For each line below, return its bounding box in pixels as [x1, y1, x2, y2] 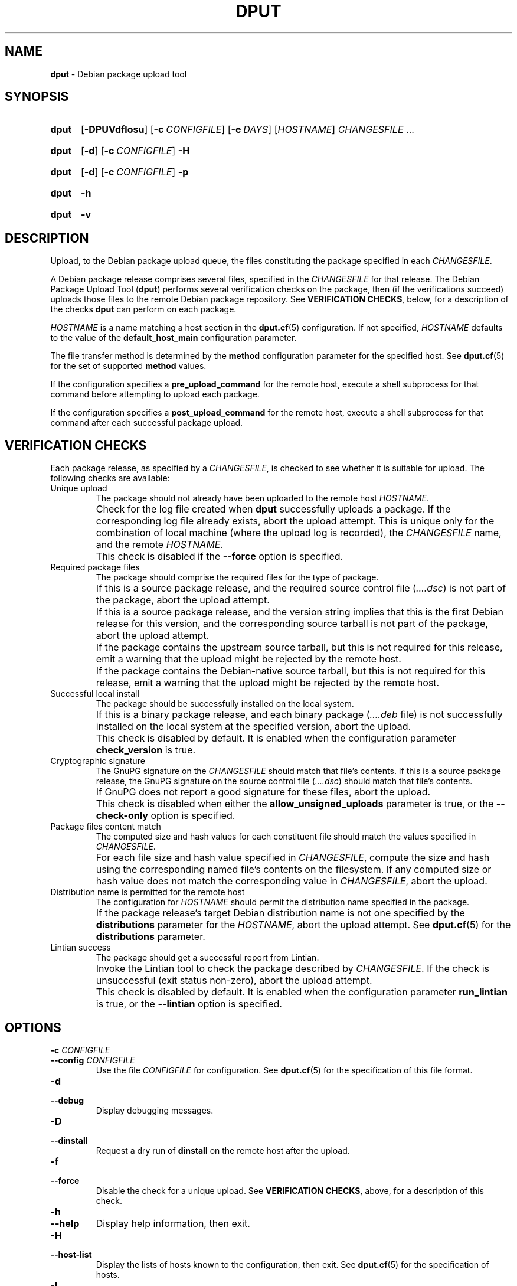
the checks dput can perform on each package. [50, 304, 237, 315]
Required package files [50, 562, 140, 573]
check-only [96, 810, 148, 822]
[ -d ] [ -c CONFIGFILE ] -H [80, 145, 190, 157]
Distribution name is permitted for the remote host [50, 887, 245, 897]
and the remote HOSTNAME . [96, 538, 224, 551]
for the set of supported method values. [50, 361, 207, 371]
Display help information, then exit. [96, 1217, 250, 1229]
